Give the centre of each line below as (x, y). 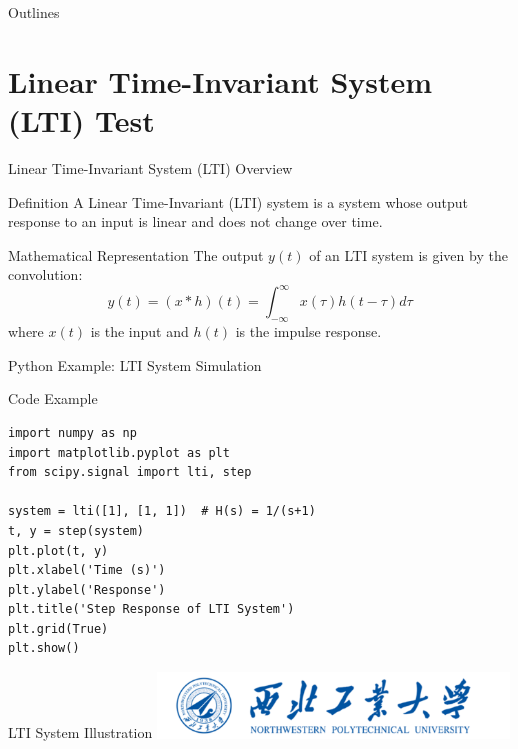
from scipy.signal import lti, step (130, 472)
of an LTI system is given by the (408, 254)
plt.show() (44, 648)
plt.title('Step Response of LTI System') (151, 609)
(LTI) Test (81, 119)
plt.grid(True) (58, 628)
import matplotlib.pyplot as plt (119, 452)
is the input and (139, 331)
